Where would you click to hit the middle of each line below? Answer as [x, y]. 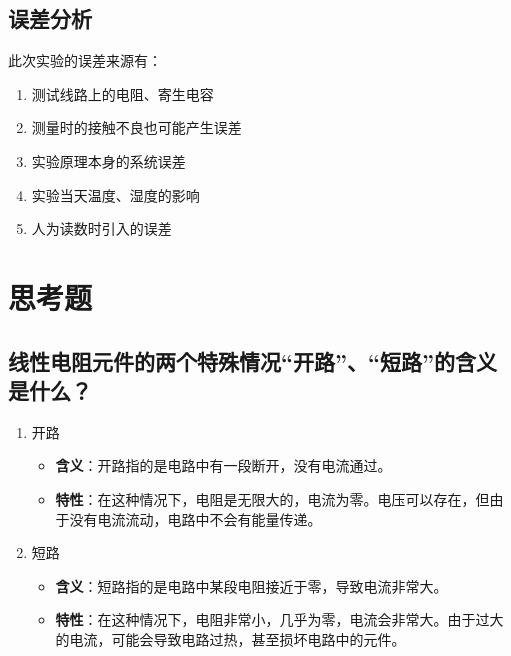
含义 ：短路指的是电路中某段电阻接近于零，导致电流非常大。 [251, 585]
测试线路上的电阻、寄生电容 [122, 93]
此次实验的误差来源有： [85, 60]
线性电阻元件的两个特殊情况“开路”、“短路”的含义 [252, 360]
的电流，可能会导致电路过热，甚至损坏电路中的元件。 [230, 638]
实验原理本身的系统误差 [108, 160]
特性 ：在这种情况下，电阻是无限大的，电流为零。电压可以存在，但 [272, 498]
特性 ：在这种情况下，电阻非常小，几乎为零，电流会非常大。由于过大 [279, 619]
